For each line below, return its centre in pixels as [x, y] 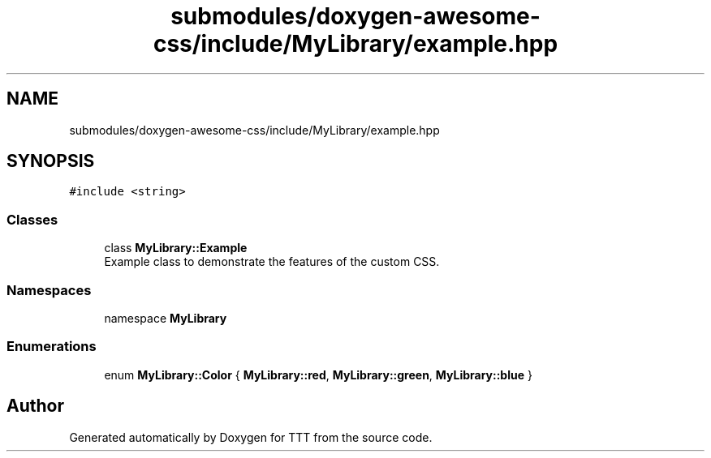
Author [35, 406]
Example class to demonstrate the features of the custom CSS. [272, 262]
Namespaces [49, 290]
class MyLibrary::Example [176, 248]
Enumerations [52, 347]
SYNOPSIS [51, 161]
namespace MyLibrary [166, 318]
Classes [32, 219]
